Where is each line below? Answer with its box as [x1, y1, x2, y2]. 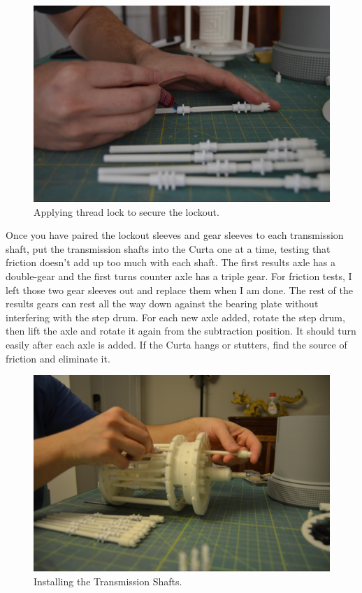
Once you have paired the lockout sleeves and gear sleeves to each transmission [6, 228, 344, 242]
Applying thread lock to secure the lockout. [34, 204, 219, 219]
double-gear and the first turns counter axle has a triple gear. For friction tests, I [6, 268, 352, 283]
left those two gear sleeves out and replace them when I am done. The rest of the [6, 282, 353, 297]
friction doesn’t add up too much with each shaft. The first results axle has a [6, 255, 335, 270]
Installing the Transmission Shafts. [34, 573, 182, 588]
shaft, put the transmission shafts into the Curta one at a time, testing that [6, 241, 331, 256]
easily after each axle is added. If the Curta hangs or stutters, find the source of [6, 337, 347, 351]
